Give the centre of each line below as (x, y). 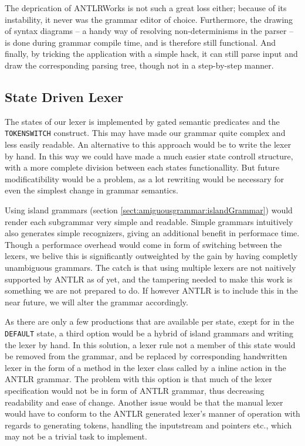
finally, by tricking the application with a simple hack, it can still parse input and (151, 54)
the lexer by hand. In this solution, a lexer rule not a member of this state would (150, 344)
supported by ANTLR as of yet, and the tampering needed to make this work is (149, 279)
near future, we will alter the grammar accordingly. (96, 302)
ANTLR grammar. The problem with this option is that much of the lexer (138, 379)
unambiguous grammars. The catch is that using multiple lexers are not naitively (150, 267)
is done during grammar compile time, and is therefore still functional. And (140, 42)
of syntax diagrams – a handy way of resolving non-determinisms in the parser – (149, 31)
